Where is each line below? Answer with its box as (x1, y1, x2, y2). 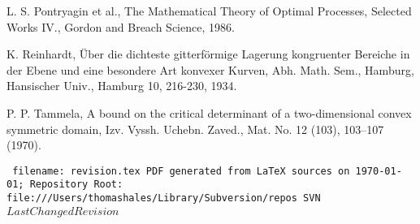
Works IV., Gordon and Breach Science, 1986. (6, 18, 235, 35)
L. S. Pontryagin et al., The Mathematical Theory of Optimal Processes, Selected (6, 2, 412, 19)
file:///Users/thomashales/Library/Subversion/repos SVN (6, 192, 321, 205)
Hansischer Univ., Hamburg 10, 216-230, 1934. (6, 77, 237, 94)
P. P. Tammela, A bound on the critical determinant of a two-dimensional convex (6, 104, 412, 121)
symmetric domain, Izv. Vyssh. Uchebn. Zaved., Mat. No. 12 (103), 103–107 (6, 120, 384, 137)
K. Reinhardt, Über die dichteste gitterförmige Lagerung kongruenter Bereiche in (6, 45, 410, 62)
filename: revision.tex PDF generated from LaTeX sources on (12, 165, 350, 177)
